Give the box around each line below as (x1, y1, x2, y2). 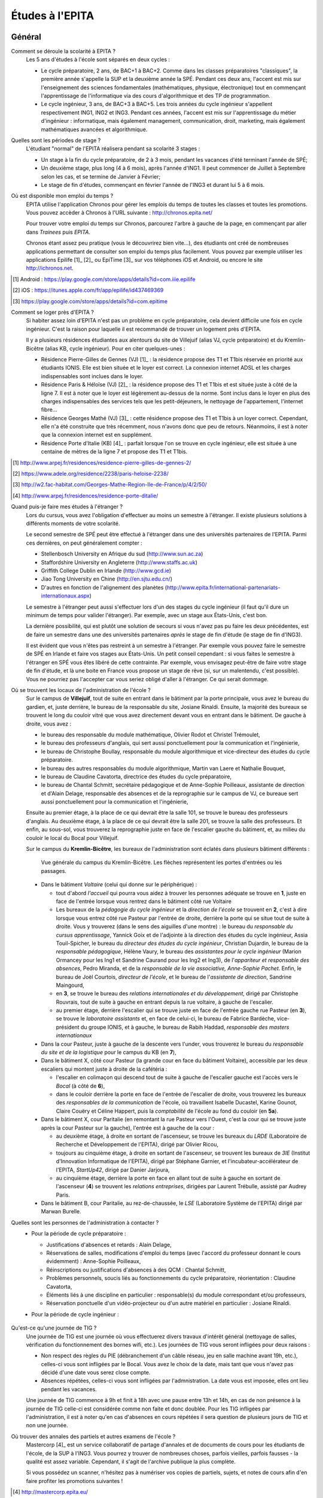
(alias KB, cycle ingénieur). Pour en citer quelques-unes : (45, 345, 185, 352)
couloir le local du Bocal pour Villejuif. (26, 834, 119, 841)
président (56, 1023, 80, 1031)
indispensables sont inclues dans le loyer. (41, 372, 144, 380)
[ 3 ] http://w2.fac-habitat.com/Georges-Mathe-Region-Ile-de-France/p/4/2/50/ (13, 481, 208, 488)
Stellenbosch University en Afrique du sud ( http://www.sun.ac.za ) (41, 550, 203, 557)
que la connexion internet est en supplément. (41, 431, 153, 439)
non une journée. (26, 1422, 68, 1429)
